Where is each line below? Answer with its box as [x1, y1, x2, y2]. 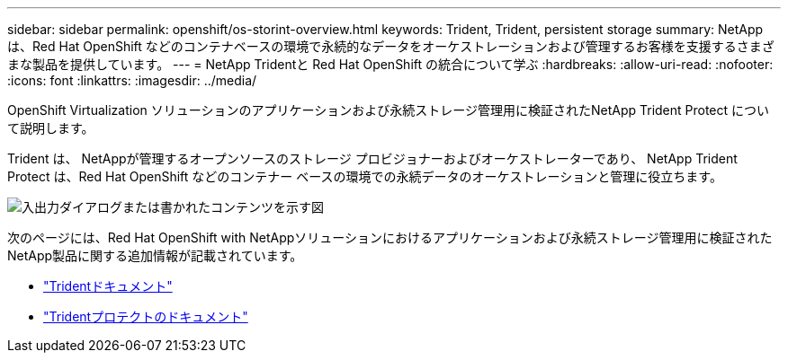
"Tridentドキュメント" [43, 278, 173, 294]
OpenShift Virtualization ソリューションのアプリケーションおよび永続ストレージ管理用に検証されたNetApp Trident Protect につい [7, 102, 770, 118]
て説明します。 [7, 120, 94, 136]
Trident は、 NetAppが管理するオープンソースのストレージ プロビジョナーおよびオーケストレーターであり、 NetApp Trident [7, 151, 738, 166]
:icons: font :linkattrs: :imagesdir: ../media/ [7, 73, 257, 88]
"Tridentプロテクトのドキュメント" [43, 309, 248, 324]
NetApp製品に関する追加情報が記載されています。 [7, 248, 303, 263]
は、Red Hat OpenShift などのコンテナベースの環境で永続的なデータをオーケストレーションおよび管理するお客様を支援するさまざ [7, 39, 775, 54]
